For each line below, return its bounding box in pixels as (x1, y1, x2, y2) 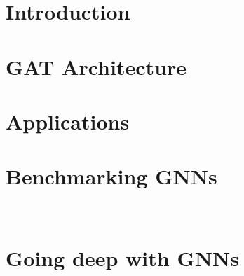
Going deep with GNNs (6, 244, 239, 272)
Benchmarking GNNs (6, 162, 217, 191)
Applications (6, 106, 130, 135)
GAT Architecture (6, 52, 187, 81)
